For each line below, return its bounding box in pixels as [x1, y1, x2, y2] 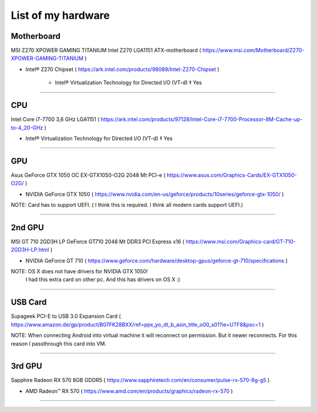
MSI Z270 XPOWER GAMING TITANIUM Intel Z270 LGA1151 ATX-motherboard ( [11, 47, 201, 54]
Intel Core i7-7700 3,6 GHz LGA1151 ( [11, 116, 100, 123]
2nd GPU [11, 222, 44, 232]
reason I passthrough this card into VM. [11, 340, 107, 347]
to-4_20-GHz [11, 124, 43, 131]
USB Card [11, 297, 47, 307]
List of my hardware [11, 9, 110, 22]
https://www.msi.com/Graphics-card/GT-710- [186, 238, 296, 245]
